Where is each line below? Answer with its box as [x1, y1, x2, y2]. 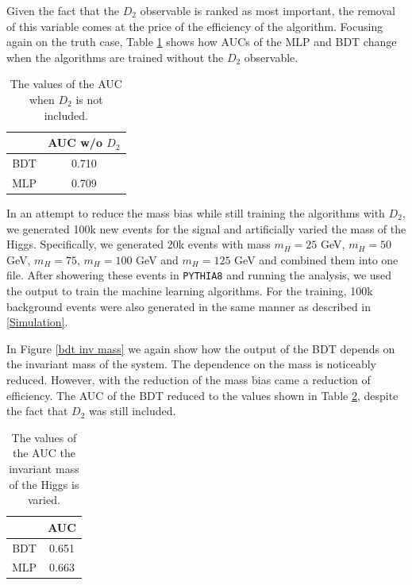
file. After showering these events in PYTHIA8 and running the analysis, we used [6, 267, 392, 283]
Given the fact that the [6, 2, 120, 18]
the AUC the [12, 445, 75, 461]
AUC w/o [48, 134, 102, 151]
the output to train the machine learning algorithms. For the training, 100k [6, 282, 373, 298]
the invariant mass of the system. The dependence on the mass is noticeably [6, 356, 377, 372]
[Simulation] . [6, 314, 68, 330]
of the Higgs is [9, 475, 79, 492]
